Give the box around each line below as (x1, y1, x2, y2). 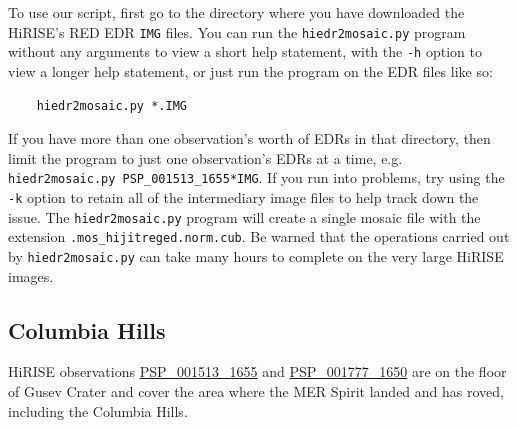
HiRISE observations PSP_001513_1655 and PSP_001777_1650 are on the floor (8, 361, 507, 382)
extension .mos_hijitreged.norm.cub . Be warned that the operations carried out (8, 226, 510, 247)
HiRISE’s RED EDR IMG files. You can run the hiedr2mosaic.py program (8, 21, 466, 42)
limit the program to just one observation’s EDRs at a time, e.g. (8, 147, 403, 168)
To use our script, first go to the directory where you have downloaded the (8, 2, 465, 22)
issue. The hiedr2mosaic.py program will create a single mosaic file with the (8, 206, 481, 227)
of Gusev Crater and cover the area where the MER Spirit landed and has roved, (8, 380, 504, 401)
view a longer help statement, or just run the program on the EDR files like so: (8, 60, 493, 81)
